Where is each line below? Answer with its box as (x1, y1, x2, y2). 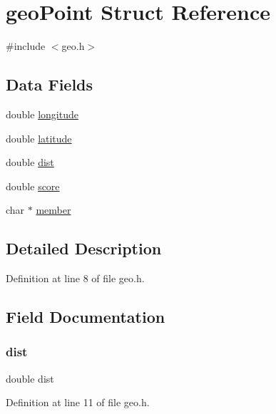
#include (6, 38, 46, 53)
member (36, 202, 71, 217)
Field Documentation (6, 306, 165, 328)
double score (6, 178, 60, 193)
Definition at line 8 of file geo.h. (6, 271, 145, 286)
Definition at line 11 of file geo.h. (6, 395, 150, 410)
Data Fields (6, 73, 93, 95)
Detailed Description (6, 237, 162, 259)
